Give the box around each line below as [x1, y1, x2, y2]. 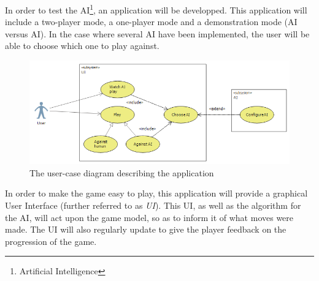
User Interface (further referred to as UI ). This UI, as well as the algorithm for [5, 199, 301, 212]
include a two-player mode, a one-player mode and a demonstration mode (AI [5, 15, 298, 28]
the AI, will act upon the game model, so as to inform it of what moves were [5, 211, 294, 223]
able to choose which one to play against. [5, 39, 159, 52]
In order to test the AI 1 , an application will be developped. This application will [5, 2, 307, 16]
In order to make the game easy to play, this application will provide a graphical [5, 187, 308, 200]
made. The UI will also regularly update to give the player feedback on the [5, 223, 286, 236]
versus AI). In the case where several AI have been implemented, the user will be [5, 27, 310, 40]
